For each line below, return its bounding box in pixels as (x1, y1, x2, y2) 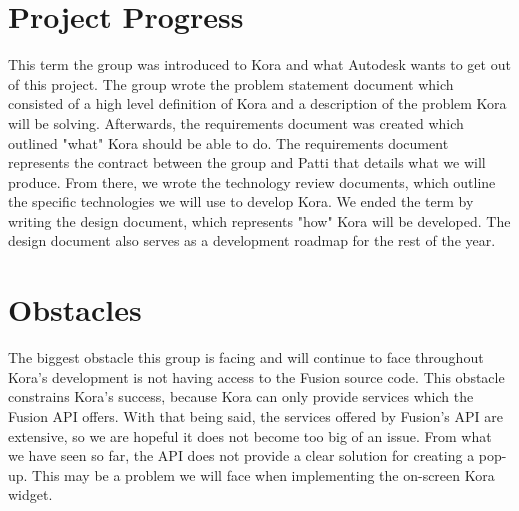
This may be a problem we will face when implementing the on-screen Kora (32, 464, 495, 485)
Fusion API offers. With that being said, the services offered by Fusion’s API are (8, 405, 503, 426)
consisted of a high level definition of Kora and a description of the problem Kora (8, 93, 507, 114)
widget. (8, 484, 53, 505)
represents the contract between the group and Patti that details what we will (8, 152, 486, 173)
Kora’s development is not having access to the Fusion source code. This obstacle (8, 366, 505, 387)
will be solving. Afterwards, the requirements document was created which (8, 112, 464, 133)
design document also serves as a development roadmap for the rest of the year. (8, 230, 496, 251)
